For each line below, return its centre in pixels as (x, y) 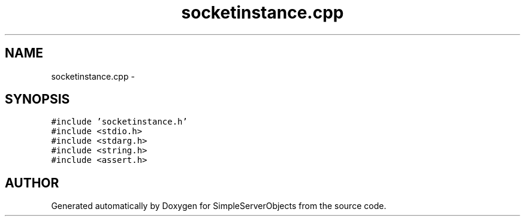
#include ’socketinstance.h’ (119, 122)
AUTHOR (32, 183)
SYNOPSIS (37, 99)
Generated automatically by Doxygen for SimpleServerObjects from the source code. (219, 206)
